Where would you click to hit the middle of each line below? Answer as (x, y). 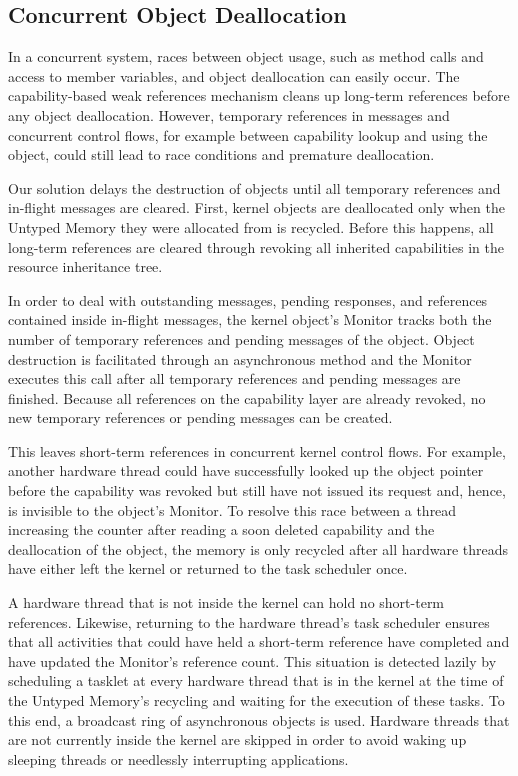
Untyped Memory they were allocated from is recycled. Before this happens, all (251, 226)
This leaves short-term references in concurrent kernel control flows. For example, (257, 450)
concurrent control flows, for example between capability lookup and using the (248, 134)
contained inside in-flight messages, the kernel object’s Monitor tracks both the (250, 319)
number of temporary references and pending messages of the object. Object (241, 338)
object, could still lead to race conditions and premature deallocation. (221, 154)
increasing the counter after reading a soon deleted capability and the (221, 529)
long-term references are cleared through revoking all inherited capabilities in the (256, 246)
